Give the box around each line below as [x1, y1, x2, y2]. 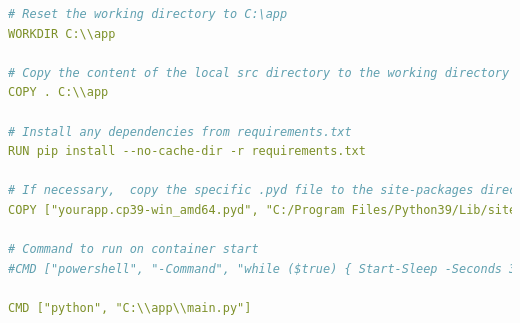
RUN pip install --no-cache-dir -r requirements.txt [8, 144, 366, 159]
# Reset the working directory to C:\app [8, 7, 288, 21]
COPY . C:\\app [8, 85, 109, 100]
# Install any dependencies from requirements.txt [8, 124, 352, 139]
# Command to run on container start [8, 242, 259, 257]
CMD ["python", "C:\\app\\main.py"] [8, 300, 252, 315]
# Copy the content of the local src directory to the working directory [8, 65, 510, 80]
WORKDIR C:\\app [8, 26, 116, 41]
